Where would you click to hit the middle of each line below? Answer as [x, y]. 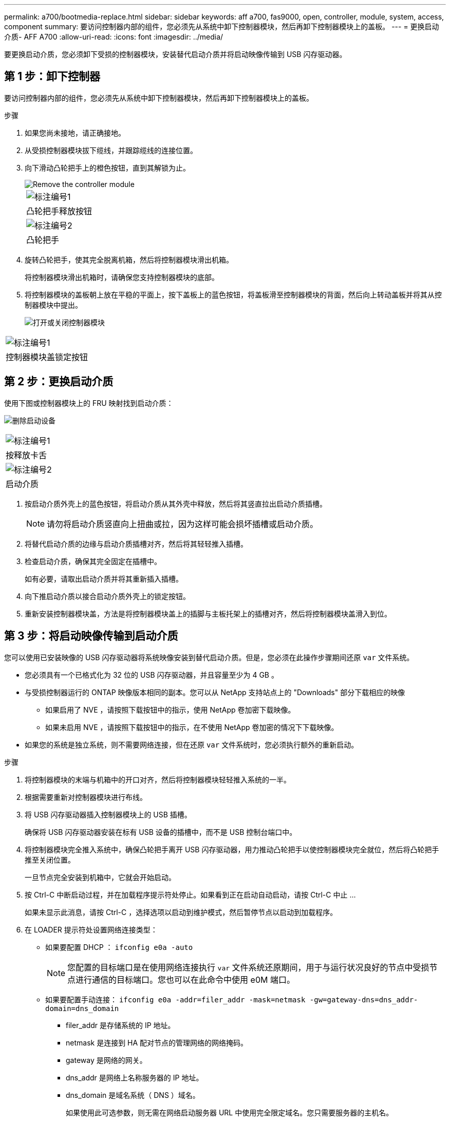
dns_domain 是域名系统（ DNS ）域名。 [133, 1095]
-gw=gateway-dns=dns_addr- [364, 999]
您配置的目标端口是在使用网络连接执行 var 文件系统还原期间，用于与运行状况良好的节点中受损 [248, 967]
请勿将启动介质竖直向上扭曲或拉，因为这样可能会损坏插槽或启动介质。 [183, 524]
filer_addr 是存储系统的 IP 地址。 [120, 1025]
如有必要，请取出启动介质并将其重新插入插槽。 [104, 578]
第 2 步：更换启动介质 [59, 382]
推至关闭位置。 [50, 860]
